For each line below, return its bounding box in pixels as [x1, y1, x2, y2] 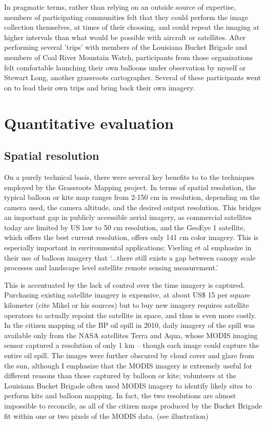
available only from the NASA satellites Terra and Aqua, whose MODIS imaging [4, 329, 258, 340]
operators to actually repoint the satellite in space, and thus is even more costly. [4, 309, 256, 320]
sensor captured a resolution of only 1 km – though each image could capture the [4, 340, 259, 350]
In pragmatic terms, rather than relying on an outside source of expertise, [4, 2, 236, 12]
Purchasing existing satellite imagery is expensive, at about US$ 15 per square [4, 289, 251, 300]
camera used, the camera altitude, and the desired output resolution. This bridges [4, 201, 261, 212]
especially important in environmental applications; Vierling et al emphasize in [4, 242, 252, 253]
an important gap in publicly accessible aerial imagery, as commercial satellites [4, 212, 252, 223]
